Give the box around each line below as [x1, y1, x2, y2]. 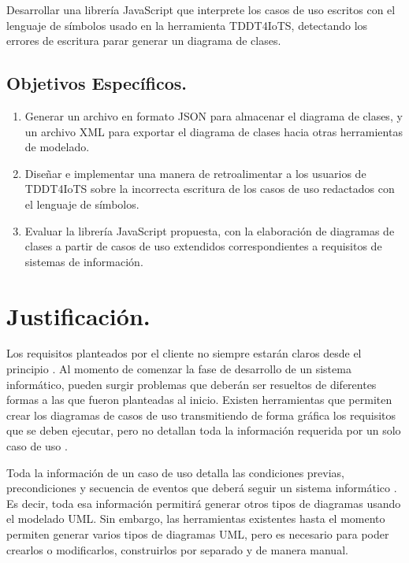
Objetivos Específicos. [6, 71, 187, 95]
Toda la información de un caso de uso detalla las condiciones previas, [6, 464, 345, 480]
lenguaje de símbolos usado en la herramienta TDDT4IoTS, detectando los [6, 17, 368, 33]
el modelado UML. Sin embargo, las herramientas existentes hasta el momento [6, 510, 385, 527]
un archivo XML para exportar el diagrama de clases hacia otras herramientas [24, 123, 403, 139]
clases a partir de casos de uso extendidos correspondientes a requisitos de [24, 238, 382, 254]
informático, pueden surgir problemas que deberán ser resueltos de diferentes [6, 376, 377, 392]
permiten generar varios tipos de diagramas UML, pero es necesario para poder [6, 525, 389, 542]
